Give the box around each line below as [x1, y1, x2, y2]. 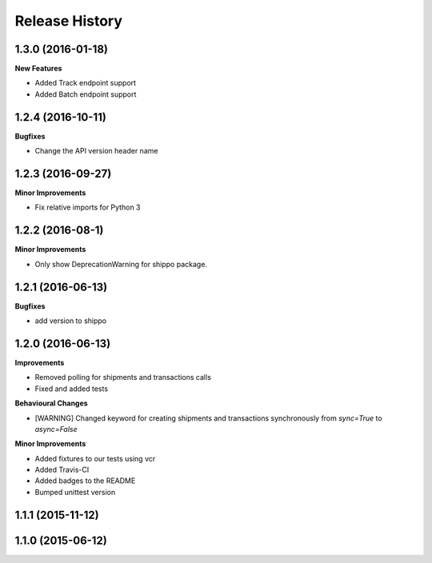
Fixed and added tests [34, 384, 108, 393]
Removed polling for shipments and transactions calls [34, 373, 212, 382]
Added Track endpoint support [34, 78, 136, 88]
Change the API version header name [34, 146, 158, 156]
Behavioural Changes [14, 398, 88, 408]
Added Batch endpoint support [34, 89, 137, 99]
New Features [14, 64, 62, 74]
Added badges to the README [34, 476, 136, 485]
